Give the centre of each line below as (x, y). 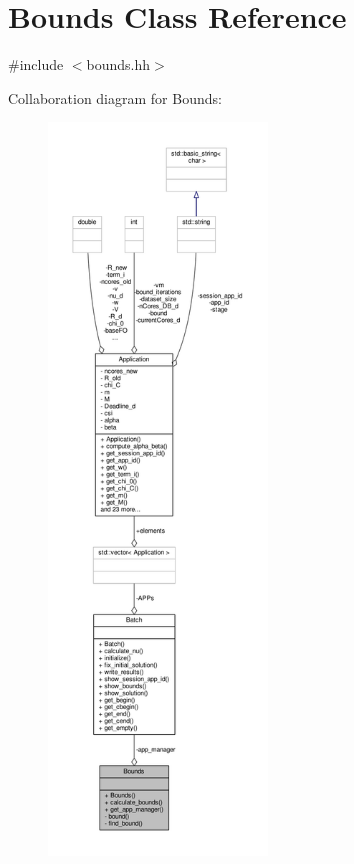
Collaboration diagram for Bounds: (115, 97)
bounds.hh (118, 64)
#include (36, 64)
